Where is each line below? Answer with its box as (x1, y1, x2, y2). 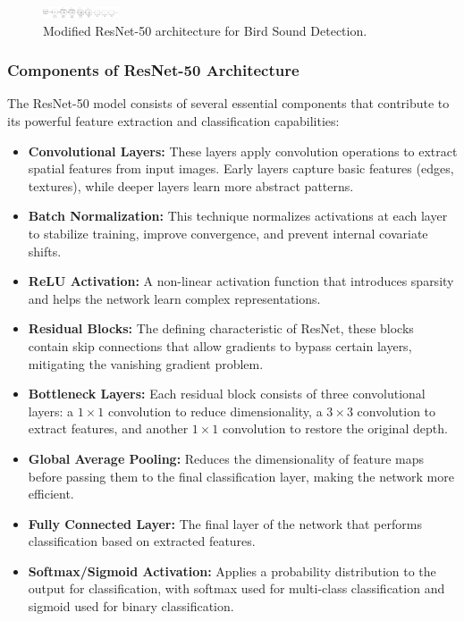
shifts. (28, 241, 62, 260)
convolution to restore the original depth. (223, 419, 448, 438)
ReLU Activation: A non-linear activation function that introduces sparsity (28, 272, 454, 290)
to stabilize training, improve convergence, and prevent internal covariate (28, 223, 428, 242)
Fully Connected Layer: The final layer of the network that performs (28, 514, 422, 533)
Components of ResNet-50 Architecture (7, 59, 299, 81)
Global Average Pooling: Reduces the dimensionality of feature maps (28, 449, 425, 467)
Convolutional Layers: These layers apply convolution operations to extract (28, 141, 458, 160)
